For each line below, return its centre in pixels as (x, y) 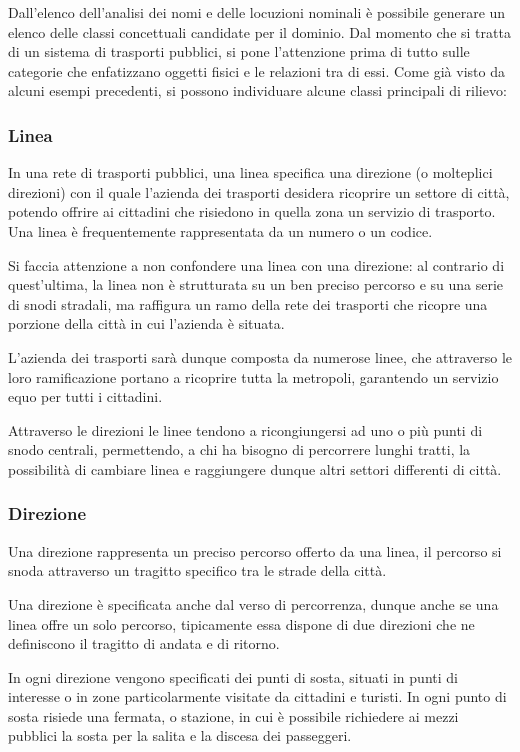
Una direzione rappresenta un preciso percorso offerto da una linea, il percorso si (255, 550)
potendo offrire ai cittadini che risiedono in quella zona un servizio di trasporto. (252, 211)
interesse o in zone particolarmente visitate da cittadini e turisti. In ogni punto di (257, 696)
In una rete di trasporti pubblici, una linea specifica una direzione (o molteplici (250, 172)
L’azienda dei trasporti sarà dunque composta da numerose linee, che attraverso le (260, 356)
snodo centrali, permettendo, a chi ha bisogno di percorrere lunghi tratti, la (239, 449)
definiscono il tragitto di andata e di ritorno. (144, 643)
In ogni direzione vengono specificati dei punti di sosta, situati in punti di (233, 676)
